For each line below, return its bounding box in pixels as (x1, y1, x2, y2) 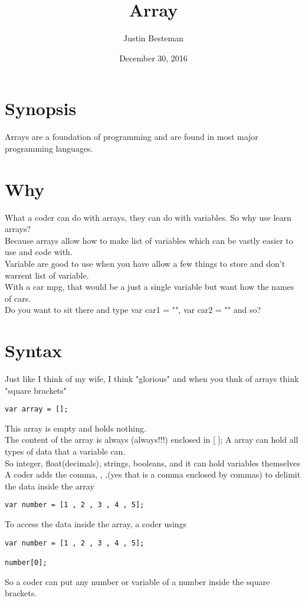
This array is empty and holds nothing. (5, 422, 146, 434)
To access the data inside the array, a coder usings (5, 518, 187, 530)
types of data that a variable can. (5, 445, 126, 458)
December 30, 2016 (119, 51, 188, 64)
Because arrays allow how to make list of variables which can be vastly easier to (5, 234, 293, 246)
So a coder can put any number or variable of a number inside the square (5, 575, 270, 587)
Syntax (5, 338, 63, 362)
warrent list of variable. (5, 269, 89, 281)
